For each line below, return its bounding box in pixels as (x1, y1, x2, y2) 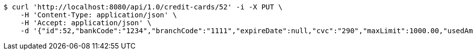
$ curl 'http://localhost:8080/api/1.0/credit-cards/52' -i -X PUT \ (4, 3, 283, 11)
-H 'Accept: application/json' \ (20, 19, 152, 27)
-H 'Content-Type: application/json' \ (20, 11, 177, 19)
